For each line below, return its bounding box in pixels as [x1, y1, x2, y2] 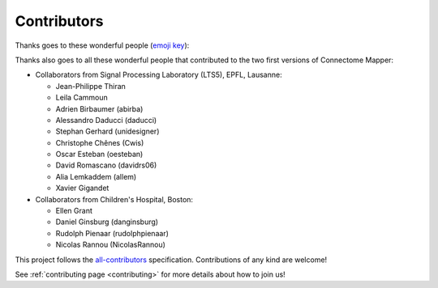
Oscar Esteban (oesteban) [55, 150, 144, 159]
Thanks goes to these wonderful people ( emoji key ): [15, 40, 190, 50]
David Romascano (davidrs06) [55, 160, 157, 170]
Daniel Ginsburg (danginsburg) [55, 217, 158, 227]
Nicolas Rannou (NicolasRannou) [55, 239, 166, 250]
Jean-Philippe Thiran [55, 81, 126, 91]
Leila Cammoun [55, 93, 109, 103]
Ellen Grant [55, 206, 92, 216]
